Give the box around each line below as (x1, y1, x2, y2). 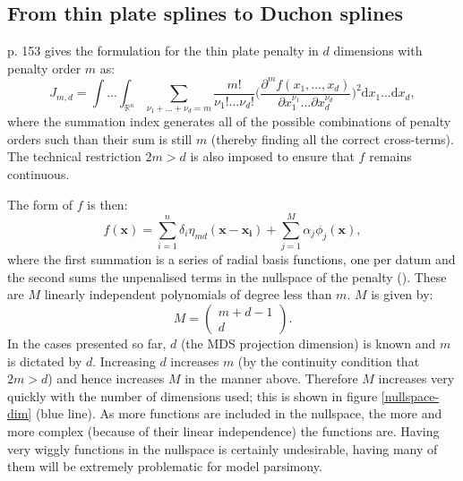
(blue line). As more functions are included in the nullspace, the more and (35, 404, 442, 423)
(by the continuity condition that (237, 351, 420, 370)
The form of (7, 194, 73, 213)
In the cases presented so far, (7, 334, 167, 353)
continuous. (7, 164, 70, 183)
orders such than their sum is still (7, 129, 193, 148)
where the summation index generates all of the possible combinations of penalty (7, 112, 451, 131)
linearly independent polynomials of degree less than (44, 285, 332, 304)
